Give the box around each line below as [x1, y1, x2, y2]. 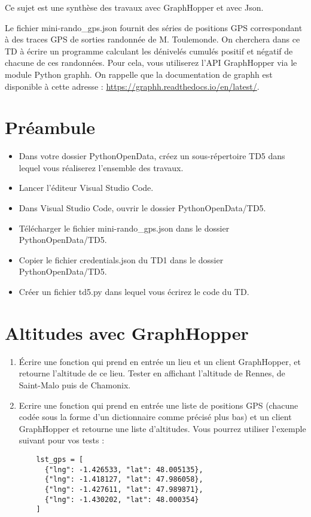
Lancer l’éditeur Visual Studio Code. [19, 181, 154, 194]
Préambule [5, 115, 96, 139]
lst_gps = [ [36, 455, 84, 464]
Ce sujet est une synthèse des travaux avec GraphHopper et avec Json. [5, 1, 264, 13]
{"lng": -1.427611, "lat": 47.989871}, [44, 485, 203, 494]
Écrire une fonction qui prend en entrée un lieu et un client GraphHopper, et [19, 355, 301, 367]
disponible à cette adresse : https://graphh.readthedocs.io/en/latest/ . [5, 80, 260, 92]
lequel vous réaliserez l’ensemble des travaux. [19, 161, 184, 174]
